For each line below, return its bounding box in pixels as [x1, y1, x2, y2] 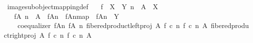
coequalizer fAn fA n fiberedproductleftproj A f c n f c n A [17, 20, 208, 30]
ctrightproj [4, 29, 36, 40]
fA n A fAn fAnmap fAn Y [14, 11, 119, 21]
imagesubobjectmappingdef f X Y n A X [7, 1, 158, 11]
